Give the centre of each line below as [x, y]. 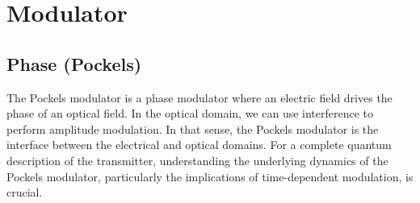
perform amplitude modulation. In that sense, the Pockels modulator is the [193, 128]
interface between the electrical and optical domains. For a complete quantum [199, 145]
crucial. [25, 192]
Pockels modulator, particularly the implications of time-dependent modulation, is [210, 176]
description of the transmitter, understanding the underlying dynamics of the [197, 160]
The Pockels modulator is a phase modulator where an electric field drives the [199, 97]
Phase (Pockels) [74, 63]
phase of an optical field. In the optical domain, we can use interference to [190, 113]
